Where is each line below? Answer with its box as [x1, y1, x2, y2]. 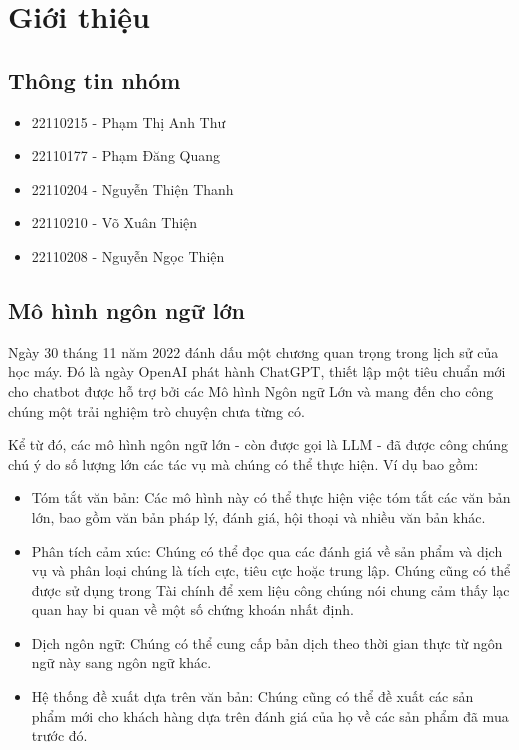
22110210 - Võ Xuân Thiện [31, 212, 198, 233]
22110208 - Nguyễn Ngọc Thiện [31, 245, 225, 266]
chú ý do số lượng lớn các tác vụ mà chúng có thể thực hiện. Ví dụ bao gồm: [8, 453, 479, 474]
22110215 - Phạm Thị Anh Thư [31, 111, 226, 132]
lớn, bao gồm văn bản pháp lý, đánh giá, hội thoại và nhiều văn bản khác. [31, 506, 486, 527]
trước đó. [31, 725, 88, 746]
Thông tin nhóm [8, 64, 181, 95]
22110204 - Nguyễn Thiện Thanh [31, 178, 234, 199]
